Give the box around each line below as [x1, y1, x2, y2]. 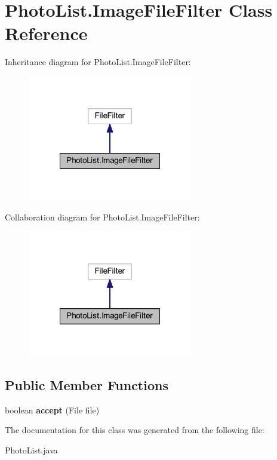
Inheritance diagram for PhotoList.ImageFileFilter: [5, 56, 191, 68]
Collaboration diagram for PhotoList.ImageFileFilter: [5, 211, 200, 223]
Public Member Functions [5, 376, 168, 394]
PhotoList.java [5, 444, 58, 456]
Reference [5, 21, 88, 45]
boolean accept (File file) [5, 403, 100, 416]
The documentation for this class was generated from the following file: [5, 424, 264, 436]
